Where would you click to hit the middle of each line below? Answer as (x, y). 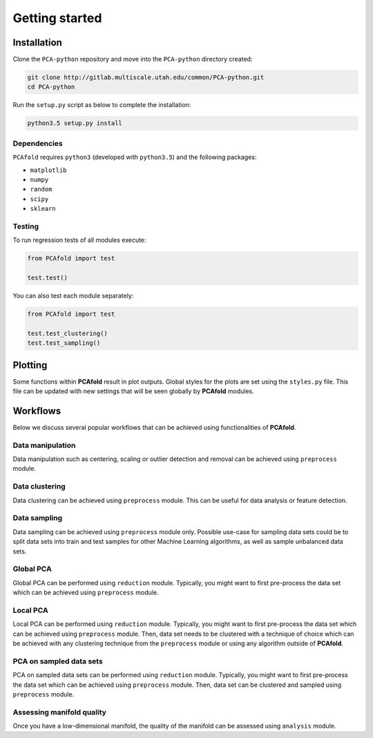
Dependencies (38, 143)
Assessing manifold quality (60, 712)
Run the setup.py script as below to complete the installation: (102, 105)
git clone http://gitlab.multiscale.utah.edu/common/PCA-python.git (146, 77)
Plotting (30, 365)
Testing (26, 226)
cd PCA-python (51, 87)
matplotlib (48, 170)
